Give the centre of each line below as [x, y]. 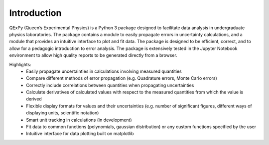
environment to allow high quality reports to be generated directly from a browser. [93, 55]
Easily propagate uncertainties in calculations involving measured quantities [104, 71]
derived [34, 99]
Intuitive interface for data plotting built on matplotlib [80, 134]
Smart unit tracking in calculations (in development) [79, 120]
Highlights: [20, 64]
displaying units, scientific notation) [63, 113]
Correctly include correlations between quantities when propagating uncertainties [110, 85]
